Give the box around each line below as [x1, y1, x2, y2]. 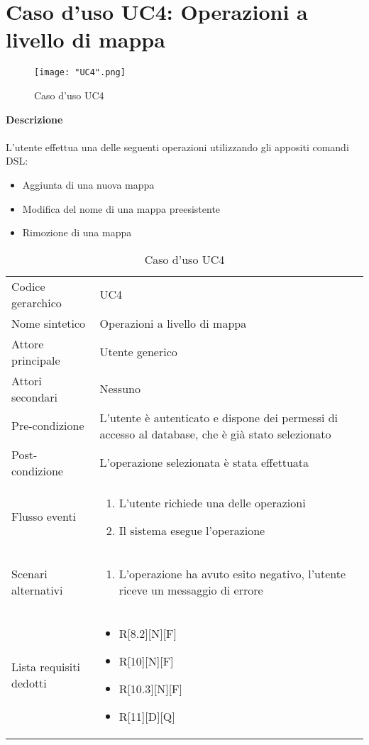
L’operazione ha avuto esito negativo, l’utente [119, 565, 346, 582]
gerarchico [11, 294, 62, 311]
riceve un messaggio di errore [119, 581, 263, 598]
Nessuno [99, 380, 141, 397]
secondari [11, 388, 58, 405]
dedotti [11, 674, 47, 691]
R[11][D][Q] [119, 707, 175, 724]
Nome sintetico [11, 314, 86, 331]
